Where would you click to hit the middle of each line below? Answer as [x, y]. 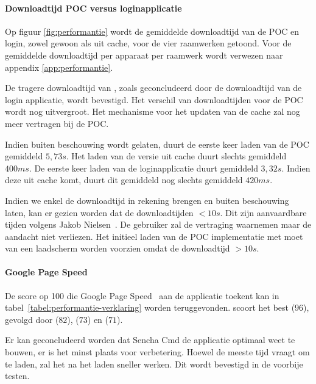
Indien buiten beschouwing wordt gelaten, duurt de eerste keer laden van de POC [157, 144]
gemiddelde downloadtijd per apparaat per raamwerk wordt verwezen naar [144, 55]
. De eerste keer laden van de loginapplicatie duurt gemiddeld [143, 168]
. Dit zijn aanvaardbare [263, 212]
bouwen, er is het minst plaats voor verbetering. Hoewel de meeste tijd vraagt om [157, 352]
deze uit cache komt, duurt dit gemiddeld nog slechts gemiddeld [124, 180]
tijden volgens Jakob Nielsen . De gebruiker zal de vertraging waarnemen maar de [158, 224]
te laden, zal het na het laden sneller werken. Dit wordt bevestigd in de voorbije [154, 364]
